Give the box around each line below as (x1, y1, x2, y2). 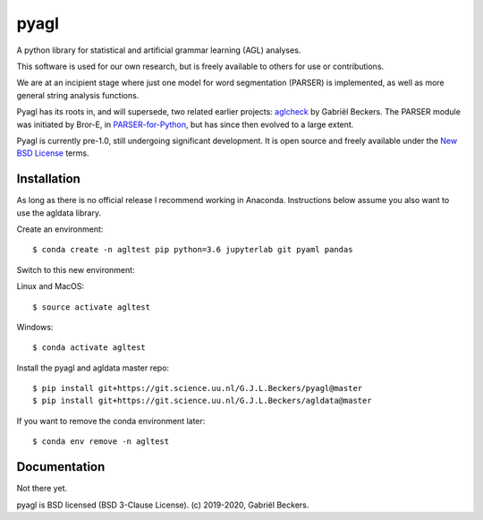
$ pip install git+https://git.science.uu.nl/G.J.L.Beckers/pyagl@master (32, 383, 363, 394)
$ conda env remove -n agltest (32, 437, 170, 447)
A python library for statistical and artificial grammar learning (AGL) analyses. (16, 45, 301, 55)
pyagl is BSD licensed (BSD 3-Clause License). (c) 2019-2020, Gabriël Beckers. (16, 499, 309, 510)
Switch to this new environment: (16, 264, 135, 275)
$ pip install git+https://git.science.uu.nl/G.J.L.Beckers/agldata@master (32, 396, 372, 406)
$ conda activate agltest (32, 343, 147, 353)
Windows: (16, 321, 54, 332)
